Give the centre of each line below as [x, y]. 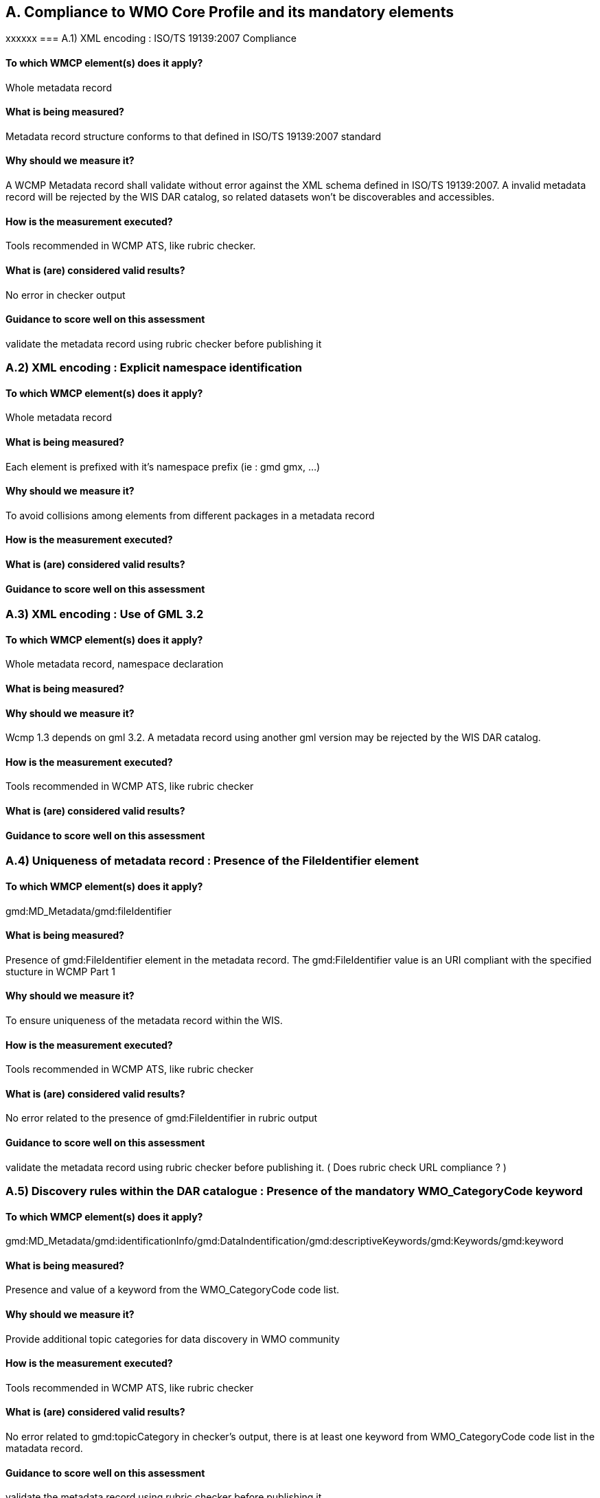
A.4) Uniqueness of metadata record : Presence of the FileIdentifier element [212, 861]
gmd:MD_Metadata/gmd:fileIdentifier [89, 911]
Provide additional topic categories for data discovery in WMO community [173, 1339]
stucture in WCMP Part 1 [60, 971]
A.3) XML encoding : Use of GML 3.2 [105, 614]
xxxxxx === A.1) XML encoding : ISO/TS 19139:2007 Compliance [151, 38]
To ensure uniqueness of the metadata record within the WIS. [144, 1020]
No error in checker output [66, 295]
